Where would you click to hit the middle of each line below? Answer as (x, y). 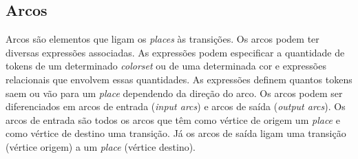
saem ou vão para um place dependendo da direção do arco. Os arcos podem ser (174, 93)
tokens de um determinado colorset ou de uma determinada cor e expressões (166, 66)
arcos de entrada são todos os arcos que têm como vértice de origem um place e (173, 119)
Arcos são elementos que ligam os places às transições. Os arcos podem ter (162, 39)
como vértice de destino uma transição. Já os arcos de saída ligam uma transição (176, 133)
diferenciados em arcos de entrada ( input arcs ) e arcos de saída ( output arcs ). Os (176, 106)
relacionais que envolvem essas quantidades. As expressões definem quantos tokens (179, 79)
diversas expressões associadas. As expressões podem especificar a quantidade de (175, 52)
